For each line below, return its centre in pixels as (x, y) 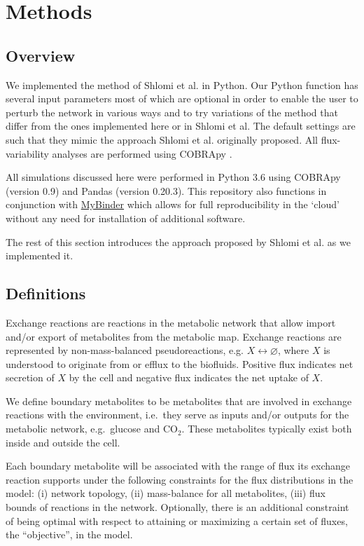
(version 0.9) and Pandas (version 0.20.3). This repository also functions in (166, 190)
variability (27, 153)
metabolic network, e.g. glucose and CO (92, 429)
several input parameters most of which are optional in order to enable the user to (182, 98)
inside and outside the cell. (63, 442)
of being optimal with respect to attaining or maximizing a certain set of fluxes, (177, 520)
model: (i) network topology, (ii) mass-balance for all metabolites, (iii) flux (166, 493)
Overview (41, 55)
